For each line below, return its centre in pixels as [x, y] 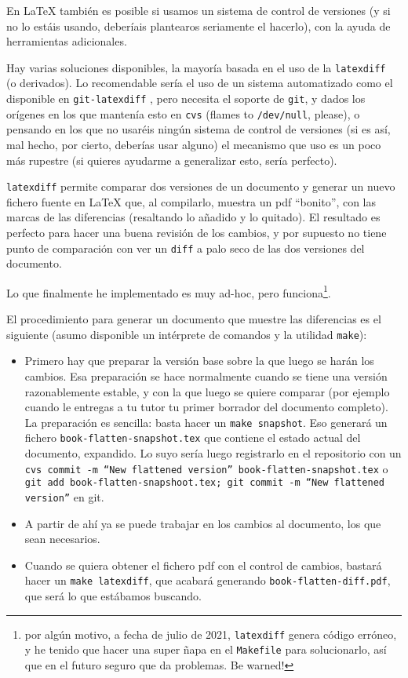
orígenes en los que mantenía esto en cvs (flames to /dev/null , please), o [183, 113]
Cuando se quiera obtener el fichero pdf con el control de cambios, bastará [203, 565]
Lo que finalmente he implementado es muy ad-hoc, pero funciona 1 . [169, 291]
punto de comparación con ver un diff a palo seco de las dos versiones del [186, 248]
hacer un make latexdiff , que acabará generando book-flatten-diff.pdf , [208, 580]
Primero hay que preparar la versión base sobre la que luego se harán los [199, 361]
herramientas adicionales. [67, 41]
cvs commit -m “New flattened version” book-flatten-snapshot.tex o [206, 468]
